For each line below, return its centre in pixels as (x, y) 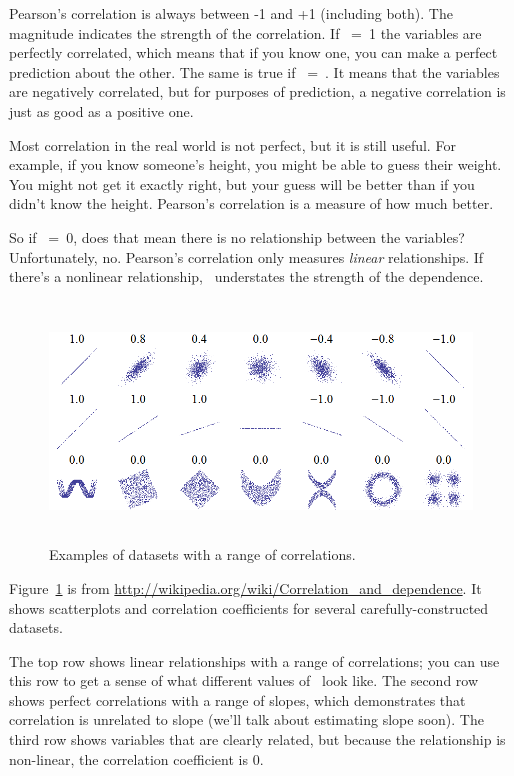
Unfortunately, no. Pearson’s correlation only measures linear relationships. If (246, 256)
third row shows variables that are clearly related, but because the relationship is (257, 739)
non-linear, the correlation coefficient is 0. (136, 758)
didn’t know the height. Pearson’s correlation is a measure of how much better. (251, 203)
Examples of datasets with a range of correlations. (202, 554)
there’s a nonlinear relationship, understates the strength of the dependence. (246, 276)
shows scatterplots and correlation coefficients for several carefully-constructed (249, 607)
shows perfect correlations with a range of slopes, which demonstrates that (237, 699)
